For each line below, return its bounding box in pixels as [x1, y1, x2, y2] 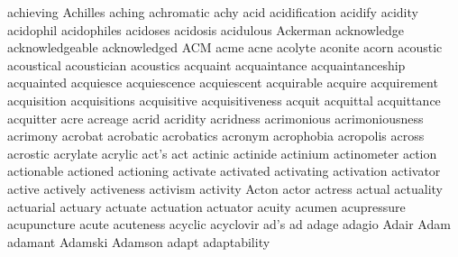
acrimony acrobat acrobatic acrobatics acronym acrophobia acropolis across [7, 126, 425, 145]
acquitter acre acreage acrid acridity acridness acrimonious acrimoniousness [7, 108, 424, 127]
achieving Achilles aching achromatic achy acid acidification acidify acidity [7, 3, 418, 21]
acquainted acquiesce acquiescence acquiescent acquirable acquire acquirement [7, 73, 438, 92]
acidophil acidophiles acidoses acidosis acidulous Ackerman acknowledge [7, 20, 404, 39]
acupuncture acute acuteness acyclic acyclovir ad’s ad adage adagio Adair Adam [7, 215, 451, 234]
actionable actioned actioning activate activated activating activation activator [7, 161, 441, 180]
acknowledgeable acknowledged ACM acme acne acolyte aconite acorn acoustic [7, 38, 443, 57]
